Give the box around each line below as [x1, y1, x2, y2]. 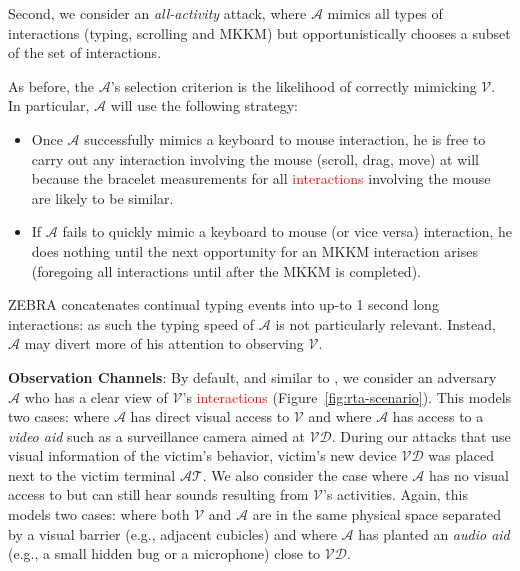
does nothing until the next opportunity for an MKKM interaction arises [31, 240, 478, 261]
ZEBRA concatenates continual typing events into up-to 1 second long [8, 294, 439, 315]
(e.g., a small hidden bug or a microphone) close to [8, 543, 321, 564]
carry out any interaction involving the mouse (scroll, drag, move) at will [31, 148, 479, 169]
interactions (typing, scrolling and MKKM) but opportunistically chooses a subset [8, 22, 511, 43]
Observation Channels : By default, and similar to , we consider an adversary [8, 366, 497, 387]
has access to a [392, 406, 484, 427]
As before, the [8, 75, 95, 96]
